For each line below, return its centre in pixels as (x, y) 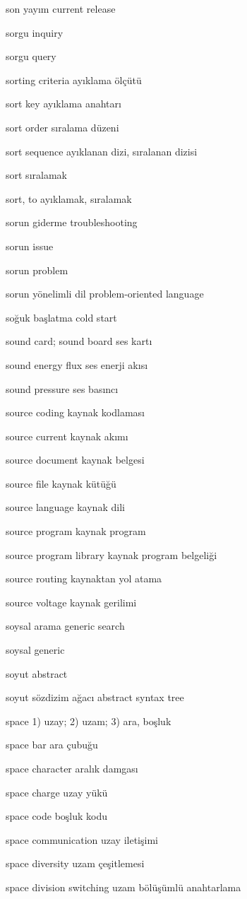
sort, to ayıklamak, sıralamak (69, 198)
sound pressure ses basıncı (62, 388)
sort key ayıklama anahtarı (64, 104)
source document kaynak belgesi (75, 460)
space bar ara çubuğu (52, 745)
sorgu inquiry (35, 32)
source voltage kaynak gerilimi (71, 602)
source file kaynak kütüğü (61, 483)
